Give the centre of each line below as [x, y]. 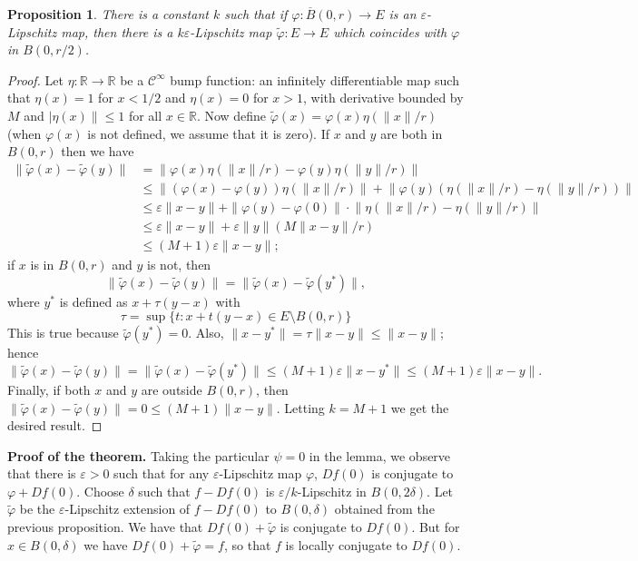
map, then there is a [117, 31]
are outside [172, 389]
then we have [98, 151]
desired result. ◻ [55, 425]
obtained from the [384, 509]
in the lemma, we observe [380, 455]
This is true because [63, 333]
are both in [412, 133]
